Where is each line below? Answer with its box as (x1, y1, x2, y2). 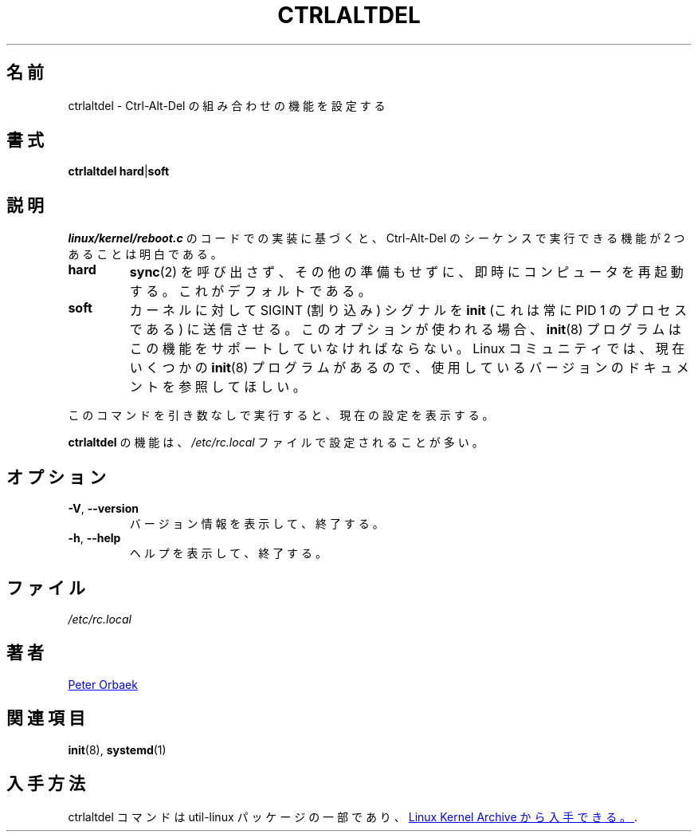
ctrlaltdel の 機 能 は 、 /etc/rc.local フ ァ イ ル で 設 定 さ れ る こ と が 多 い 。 (68, 435, 484, 450)
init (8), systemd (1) (68, 742, 167, 757)
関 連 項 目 (6, 708, 85, 729)
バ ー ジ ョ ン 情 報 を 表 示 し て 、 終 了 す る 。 (129, 517, 384, 531)
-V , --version (68, 502, 139, 516)
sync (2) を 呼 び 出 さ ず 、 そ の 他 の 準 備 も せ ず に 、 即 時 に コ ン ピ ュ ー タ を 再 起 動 (129, 264, 684, 281)
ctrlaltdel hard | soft (68, 164, 170, 179)
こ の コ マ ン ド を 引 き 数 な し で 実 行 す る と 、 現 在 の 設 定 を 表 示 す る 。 (68, 408, 494, 423)
